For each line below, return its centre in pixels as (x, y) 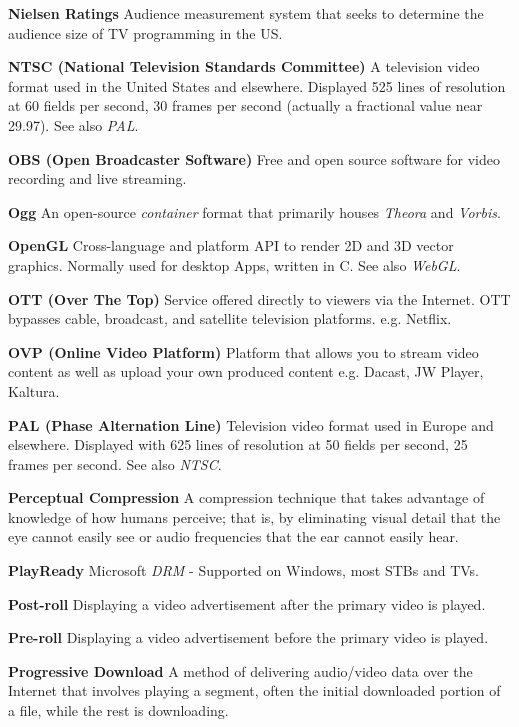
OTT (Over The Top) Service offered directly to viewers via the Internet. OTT (259, 298)
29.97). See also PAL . (73, 124)
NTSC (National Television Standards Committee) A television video (244, 66)
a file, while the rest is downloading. (118, 710)
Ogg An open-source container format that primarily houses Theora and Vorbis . (254, 211)
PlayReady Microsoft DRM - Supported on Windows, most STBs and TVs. (243, 570)
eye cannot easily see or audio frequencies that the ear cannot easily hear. (233, 536)
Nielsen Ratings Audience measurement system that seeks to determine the (246, 13)
